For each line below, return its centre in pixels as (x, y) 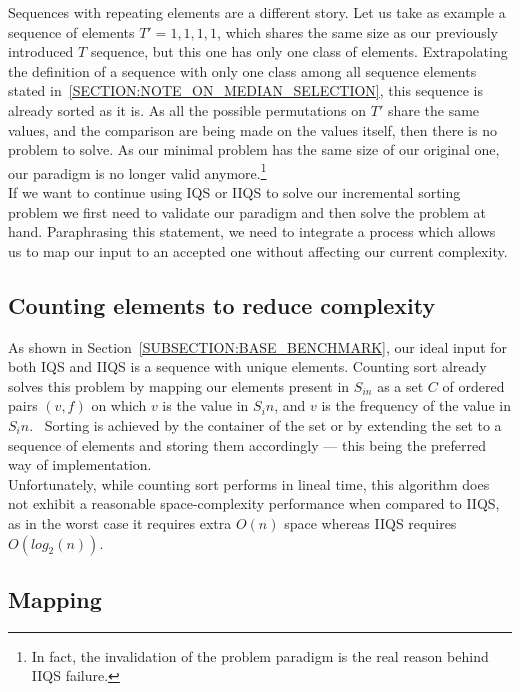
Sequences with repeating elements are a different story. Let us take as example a (257, 12)
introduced (41, 51)
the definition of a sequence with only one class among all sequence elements (242, 70)
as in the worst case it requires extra (120, 522)
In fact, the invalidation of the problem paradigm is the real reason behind (260, 655)
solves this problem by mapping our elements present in (179, 385)
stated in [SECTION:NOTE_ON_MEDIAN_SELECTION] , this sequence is (245, 90)
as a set (400, 385)
